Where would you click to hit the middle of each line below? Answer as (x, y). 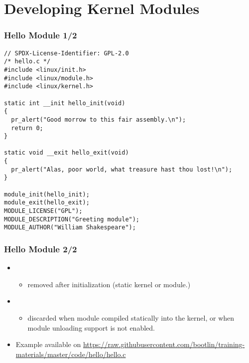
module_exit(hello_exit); (47, 203)
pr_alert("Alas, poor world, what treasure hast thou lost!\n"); (122, 169)
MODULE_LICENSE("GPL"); (43, 211)
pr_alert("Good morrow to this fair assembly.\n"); (99, 119)
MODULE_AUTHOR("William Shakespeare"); (70, 228)
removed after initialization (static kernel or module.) (109, 284)
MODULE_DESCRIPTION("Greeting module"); (72, 219)
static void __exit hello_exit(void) (66, 153)
